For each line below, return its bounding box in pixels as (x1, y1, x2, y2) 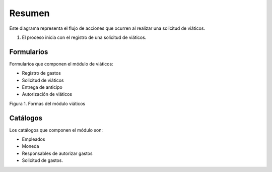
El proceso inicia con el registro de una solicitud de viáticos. (22, 34, 147, 40)
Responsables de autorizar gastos (22, 150, 93, 156)
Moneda (22, 143, 39, 149)
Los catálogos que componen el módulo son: (9, 127, 103, 133)
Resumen (9, 8, 50, 19)
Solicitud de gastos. (22, 157, 63, 163)
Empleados (22, 136, 45, 142)
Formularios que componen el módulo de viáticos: (9, 61, 113, 67)
